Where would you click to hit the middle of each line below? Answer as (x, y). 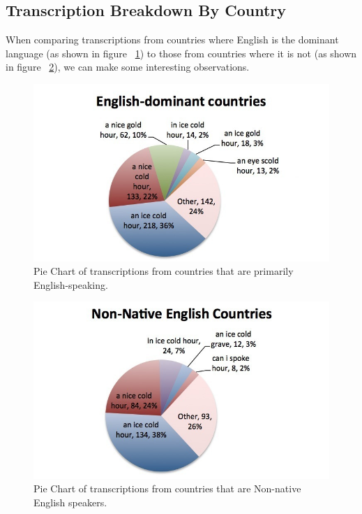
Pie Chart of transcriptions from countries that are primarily (164, 271)
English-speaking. (71, 284)
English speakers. (70, 502)
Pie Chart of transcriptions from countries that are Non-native (167, 488)
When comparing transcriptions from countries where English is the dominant (172, 40)
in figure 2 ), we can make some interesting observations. (128, 67)
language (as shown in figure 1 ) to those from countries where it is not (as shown (181, 53)
